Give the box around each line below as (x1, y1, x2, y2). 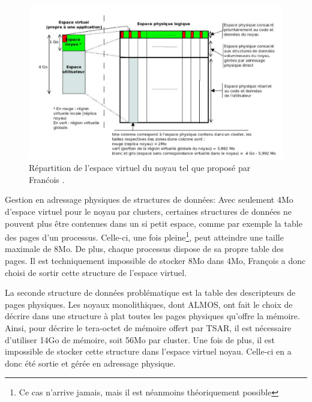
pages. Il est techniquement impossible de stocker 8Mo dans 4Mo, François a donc (5, 254, 306, 266)
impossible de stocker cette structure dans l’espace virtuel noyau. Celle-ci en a (5, 345, 292, 358)
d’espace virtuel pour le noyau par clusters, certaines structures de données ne (5, 205, 292, 217)
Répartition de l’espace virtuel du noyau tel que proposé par (29, 161, 251, 174)
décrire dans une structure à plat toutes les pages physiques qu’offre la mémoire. (5, 310, 300, 322)
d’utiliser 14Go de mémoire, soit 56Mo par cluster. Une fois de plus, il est (5, 333, 275, 346)
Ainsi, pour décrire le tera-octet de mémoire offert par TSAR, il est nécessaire (5, 321, 292, 334)
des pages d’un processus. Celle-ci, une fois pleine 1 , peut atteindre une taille (5, 229, 284, 243)
